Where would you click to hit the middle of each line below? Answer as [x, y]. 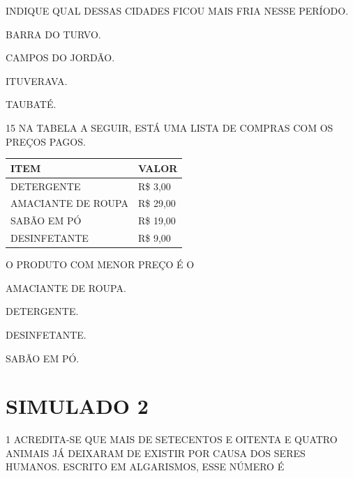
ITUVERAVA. [37, 80]
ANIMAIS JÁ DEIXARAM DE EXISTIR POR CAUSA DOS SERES [156, 453]
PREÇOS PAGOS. [46, 141]
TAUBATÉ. [31, 104]
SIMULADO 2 [77, 406]
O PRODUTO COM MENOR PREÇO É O [100, 264]
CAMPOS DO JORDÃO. [60, 57]
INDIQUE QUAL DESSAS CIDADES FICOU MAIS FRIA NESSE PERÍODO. [177, 10]
